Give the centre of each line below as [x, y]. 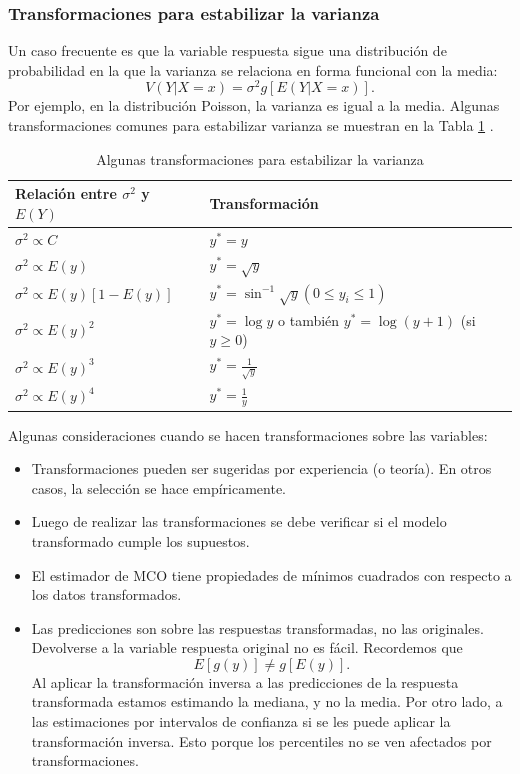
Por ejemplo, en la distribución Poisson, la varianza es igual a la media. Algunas [254, 105]
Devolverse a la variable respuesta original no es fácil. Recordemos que [247, 647]
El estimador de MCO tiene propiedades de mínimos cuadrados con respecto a [271, 574]
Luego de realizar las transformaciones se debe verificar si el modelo [239, 521]
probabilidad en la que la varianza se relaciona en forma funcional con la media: [253, 69]
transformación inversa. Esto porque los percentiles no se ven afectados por [261, 740]
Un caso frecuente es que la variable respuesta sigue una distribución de [227, 50]
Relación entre [66, 193]
